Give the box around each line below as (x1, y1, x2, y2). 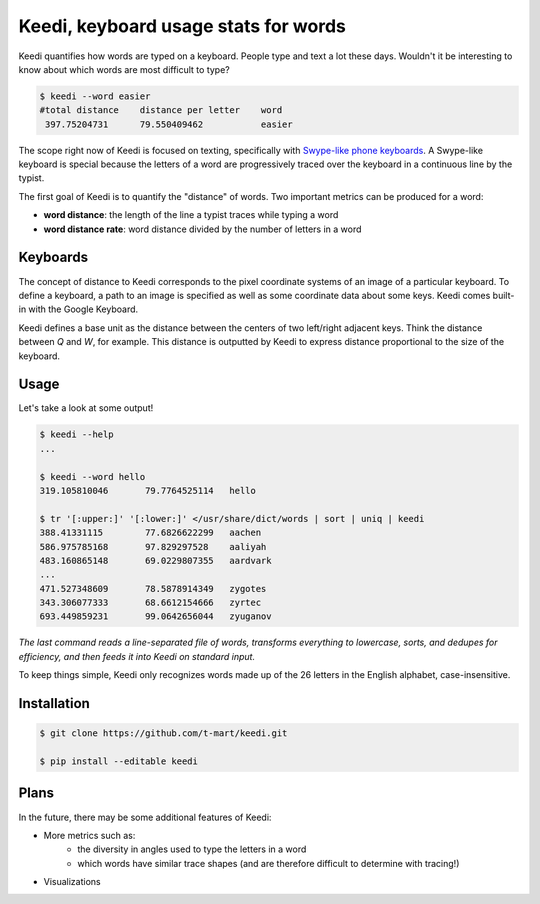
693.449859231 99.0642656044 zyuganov (39, 611, 272, 622)
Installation (18, 695, 90, 712)
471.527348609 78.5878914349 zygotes (39, 583, 267, 594)
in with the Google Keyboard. (18, 303, 139, 315)
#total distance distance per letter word (39, 105, 283, 116)
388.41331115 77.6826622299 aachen (39, 527, 262, 539)
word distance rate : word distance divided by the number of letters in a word (43, 223, 362, 235)
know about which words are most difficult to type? (18, 63, 230, 75)
